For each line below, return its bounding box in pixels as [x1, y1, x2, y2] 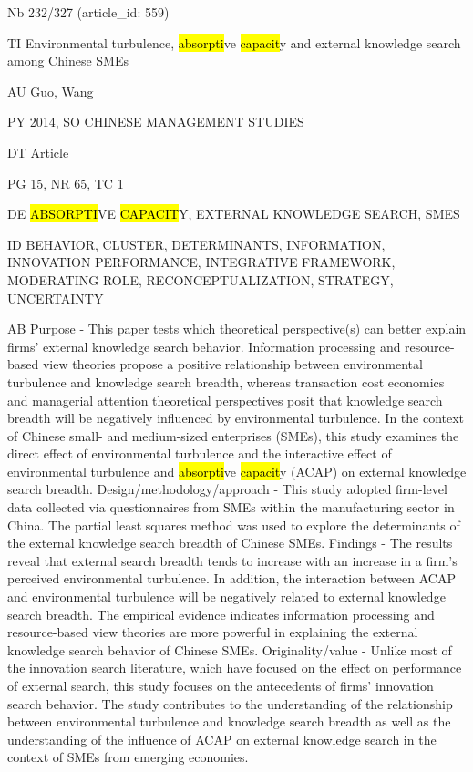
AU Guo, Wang [7, 81, 94, 100]
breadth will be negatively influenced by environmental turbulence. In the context [7, 408, 465, 427]
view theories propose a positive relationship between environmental [42, 355, 423, 374]
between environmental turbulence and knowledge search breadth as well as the [7, 712, 451, 731]
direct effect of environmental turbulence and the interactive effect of [7, 444, 392, 463]
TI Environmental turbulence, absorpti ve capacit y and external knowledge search [7, 33, 461, 52]
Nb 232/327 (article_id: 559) [7, 3, 170, 21]
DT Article [7, 142, 69, 161]
